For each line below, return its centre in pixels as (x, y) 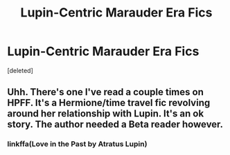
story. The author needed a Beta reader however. (115, 124)
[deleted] (20, 70)
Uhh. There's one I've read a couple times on (106, 92)
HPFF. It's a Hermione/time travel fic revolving (109, 103)
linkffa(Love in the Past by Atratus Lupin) (77, 144)
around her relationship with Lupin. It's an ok (106, 114)
